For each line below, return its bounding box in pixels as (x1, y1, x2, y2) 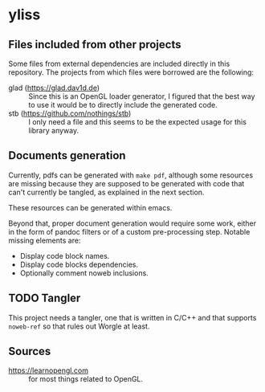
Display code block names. (19, 251, 110, 260)
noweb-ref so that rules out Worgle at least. (8, 321, 150, 331)
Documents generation (8, 149, 126, 162)
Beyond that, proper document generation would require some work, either (8, 218, 257, 228)
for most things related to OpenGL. (28, 374, 143, 384)
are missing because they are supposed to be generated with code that (8, 178, 245, 188)
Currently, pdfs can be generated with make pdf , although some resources (8, 170, 254, 180)
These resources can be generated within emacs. (8, 202, 173, 212)
